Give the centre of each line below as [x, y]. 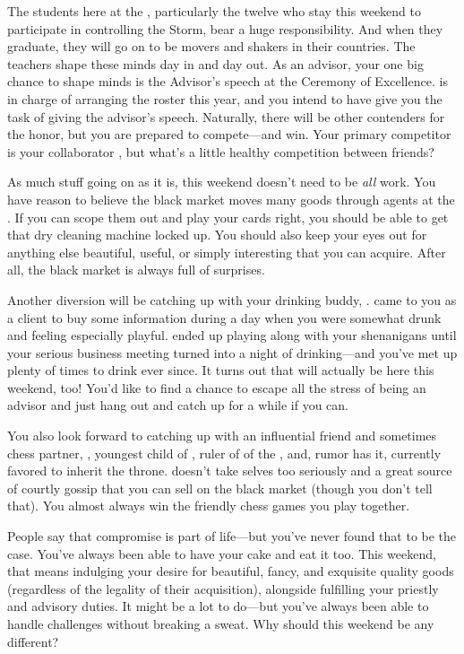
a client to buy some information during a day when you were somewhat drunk [224, 317]
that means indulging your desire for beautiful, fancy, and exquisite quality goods [231, 571]
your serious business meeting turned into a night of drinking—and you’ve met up [232, 352]
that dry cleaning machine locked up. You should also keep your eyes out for [217, 235]
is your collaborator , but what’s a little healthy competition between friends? [221, 151]
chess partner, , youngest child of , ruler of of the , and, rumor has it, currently [224, 453]
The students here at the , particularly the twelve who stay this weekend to [214, 11]
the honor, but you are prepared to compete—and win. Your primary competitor [229, 134]
